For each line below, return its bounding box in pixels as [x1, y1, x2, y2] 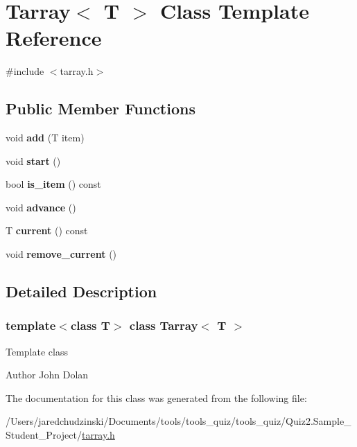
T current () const [6, 223, 88, 238]
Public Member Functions [6, 98, 195, 119]
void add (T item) [6, 130, 85, 145]
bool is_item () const [6, 177, 101, 191]
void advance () [6, 200, 76, 214]
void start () [6, 153, 61, 168]
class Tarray [129, 317, 198, 334]
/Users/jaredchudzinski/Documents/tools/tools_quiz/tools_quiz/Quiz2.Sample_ [6, 414, 351, 428]
